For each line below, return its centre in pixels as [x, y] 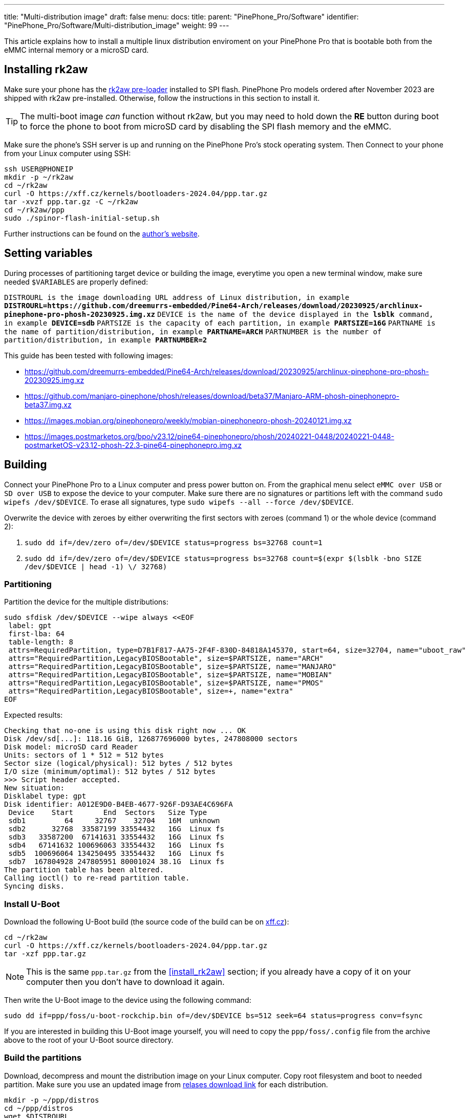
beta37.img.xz [48, 404]
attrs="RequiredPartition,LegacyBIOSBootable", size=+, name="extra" [151, 691]
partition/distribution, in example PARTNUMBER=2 [106, 340]
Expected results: [34, 715]
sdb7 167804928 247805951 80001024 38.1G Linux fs [116, 862]
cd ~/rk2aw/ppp [35, 210]
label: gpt [30, 626]
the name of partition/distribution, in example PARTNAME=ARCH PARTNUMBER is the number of [193, 331]
